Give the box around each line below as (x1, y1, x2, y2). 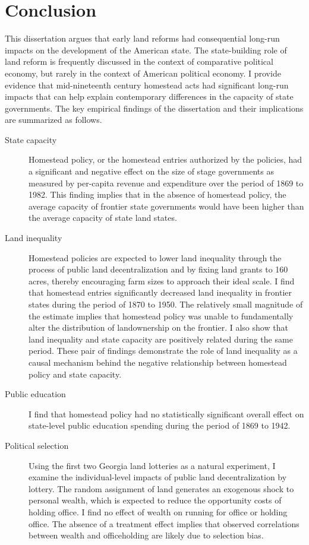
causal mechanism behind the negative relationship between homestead (29, 356, 287, 368)
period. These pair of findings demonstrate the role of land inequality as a (29, 344, 298, 357)
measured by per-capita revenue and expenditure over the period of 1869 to (29, 176, 304, 189)
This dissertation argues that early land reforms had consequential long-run (5, 32, 280, 45)
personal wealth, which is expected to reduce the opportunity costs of (29, 494, 282, 506)
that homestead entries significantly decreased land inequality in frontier (29, 286, 292, 299)
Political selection (5, 439, 69, 451)
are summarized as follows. (5, 113, 102, 126)
